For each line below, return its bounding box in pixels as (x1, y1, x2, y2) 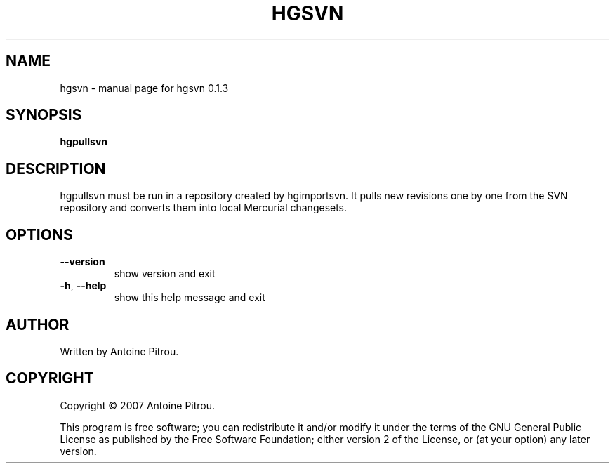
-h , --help (60, 279, 107, 292)
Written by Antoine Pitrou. (60, 345, 179, 357)
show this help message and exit (114, 291, 265, 304)
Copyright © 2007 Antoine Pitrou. (60, 399, 216, 411)
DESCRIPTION (6, 159, 106, 178)
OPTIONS (6, 225, 73, 244)
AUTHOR (6, 315, 70, 333)
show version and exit (114, 267, 216, 280)
